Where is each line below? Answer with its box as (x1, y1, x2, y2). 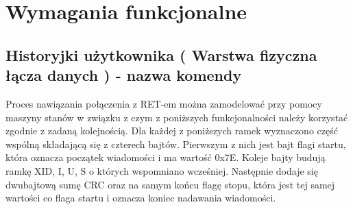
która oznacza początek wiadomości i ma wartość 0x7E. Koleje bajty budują (5, 150, 326, 164)
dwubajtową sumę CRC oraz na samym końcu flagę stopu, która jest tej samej (5, 177, 335, 191)
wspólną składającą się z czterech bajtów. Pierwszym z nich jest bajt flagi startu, (5, 136, 346, 151)
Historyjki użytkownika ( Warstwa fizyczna (5, 44, 317, 65)
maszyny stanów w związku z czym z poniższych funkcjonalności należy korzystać (5, 110, 348, 124)
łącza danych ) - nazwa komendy (5, 64, 242, 86)
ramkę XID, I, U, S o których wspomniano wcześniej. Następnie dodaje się (5, 163, 318, 177)
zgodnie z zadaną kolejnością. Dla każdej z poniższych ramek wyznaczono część (5, 123, 338, 138)
